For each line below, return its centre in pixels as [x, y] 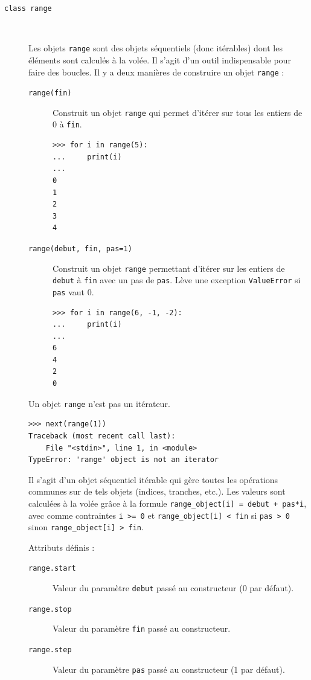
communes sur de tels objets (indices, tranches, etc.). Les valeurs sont [157, 491]
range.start [52, 569]
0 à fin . [67, 124]
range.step [50, 650]
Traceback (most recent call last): [102, 436]
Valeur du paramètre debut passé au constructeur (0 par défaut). [173, 588]
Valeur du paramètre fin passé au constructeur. [142, 628]
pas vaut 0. [73, 291]
